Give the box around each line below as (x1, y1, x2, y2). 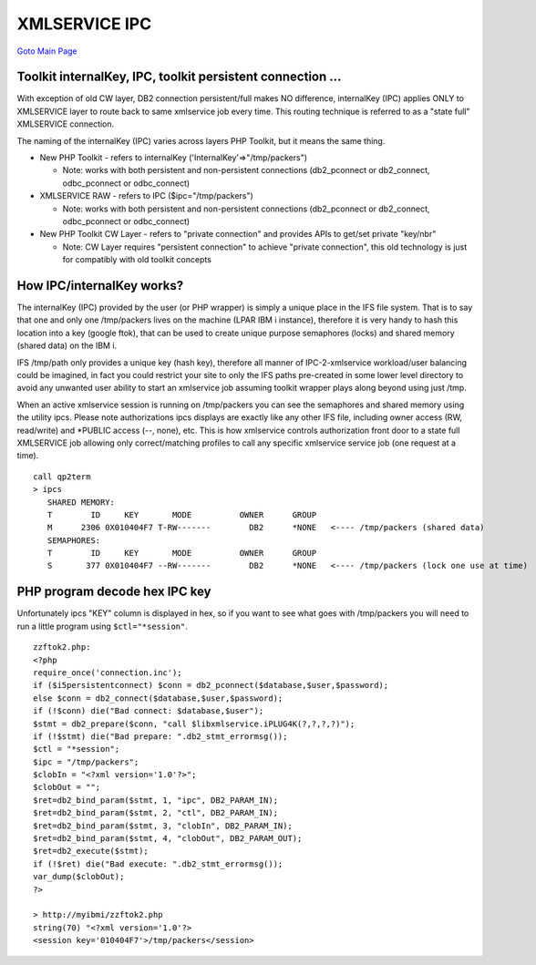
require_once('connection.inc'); (33, 667, 182, 678)
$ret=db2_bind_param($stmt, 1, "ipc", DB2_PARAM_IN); (33, 795, 278, 806)
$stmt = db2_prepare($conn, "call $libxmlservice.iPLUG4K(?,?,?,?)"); (33, 718, 356, 729)
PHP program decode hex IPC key (16, 584, 211, 600)
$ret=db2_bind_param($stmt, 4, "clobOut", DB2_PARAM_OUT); (33, 834, 303, 844)
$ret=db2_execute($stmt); (33, 846, 149, 857)
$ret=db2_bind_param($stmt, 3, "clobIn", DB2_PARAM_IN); (33, 820, 294, 831)
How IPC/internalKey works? (16, 278, 184, 293)
